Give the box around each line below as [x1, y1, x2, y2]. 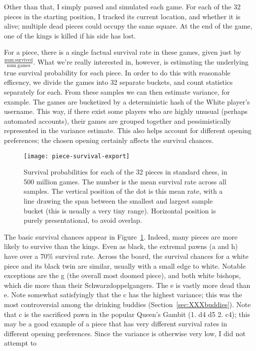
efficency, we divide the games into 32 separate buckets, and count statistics [4, 77, 233, 87]
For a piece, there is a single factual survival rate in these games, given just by [4, 47, 241, 57]
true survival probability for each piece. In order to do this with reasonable [4, 67, 231, 77]
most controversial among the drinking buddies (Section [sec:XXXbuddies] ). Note [4, 299, 251, 309]
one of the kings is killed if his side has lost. [4, 30, 136, 40]
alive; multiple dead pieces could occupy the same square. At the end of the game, [4, 21, 253, 31]
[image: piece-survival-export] [24, 152, 130, 160]
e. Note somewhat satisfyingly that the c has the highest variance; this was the [4, 289, 242, 300]
